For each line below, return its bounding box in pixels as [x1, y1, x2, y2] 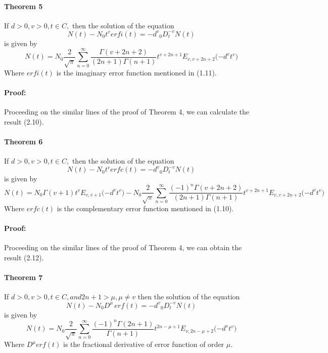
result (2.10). [4, 116, 44, 127]
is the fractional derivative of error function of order [63, 339, 224, 349]
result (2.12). [4, 252, 44, 263]
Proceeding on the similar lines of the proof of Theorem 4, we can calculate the [4, 106, 250, 117]
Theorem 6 [4, 136, 43, 146]
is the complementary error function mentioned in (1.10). [57, 203, 234, 214]
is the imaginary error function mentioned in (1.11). [56, 67, 217, 77]
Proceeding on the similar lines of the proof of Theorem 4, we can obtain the [4, 242, 242, 253]
